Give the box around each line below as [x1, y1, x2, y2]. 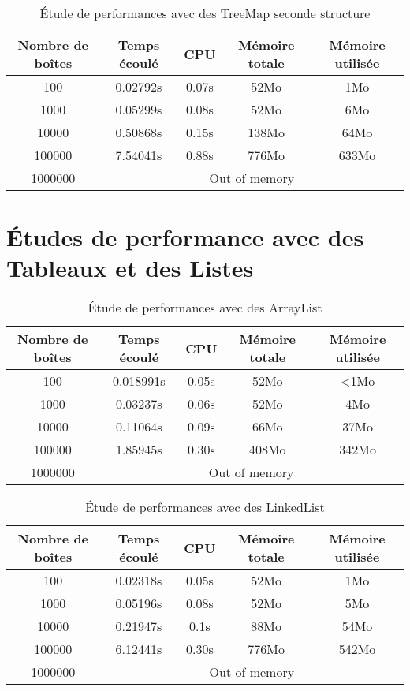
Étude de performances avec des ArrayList [88, 298, 322, 317]
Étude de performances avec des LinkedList [85, 498, 325, 517]
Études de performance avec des [6, 221, 364, 253]
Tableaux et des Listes [6, 252, 254, 284]
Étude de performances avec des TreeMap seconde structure [39, 4, 371, 22]
